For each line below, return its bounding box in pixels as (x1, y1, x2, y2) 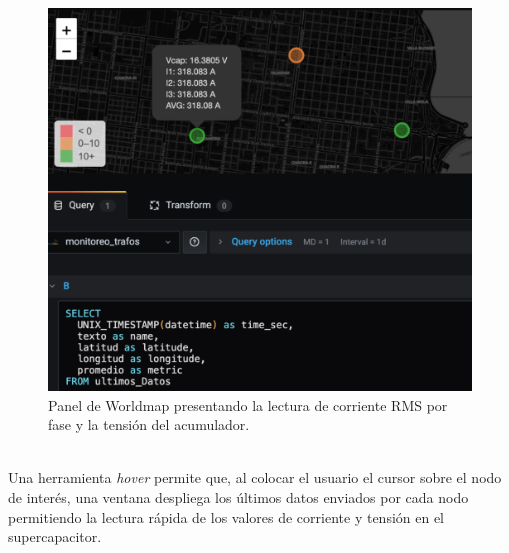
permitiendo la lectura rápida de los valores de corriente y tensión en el (8, 506, 445, 527)
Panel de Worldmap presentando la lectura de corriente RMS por (48, 394, 448, 415)
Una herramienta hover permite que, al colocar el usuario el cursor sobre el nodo (8, 467, 502, 488)
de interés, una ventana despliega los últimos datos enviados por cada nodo (8, 486, 469, 507)
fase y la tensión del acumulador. (48, 414, 250, 435)
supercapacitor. (8, 526, 102, 547)
